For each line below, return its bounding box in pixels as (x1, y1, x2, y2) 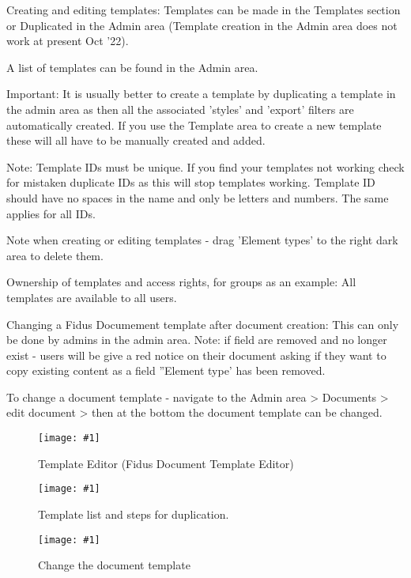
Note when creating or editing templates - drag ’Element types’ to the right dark (6, 232, 398, 248)
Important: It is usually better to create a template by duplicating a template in (6, 85, 396, 102)
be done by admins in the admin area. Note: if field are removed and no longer (6, 331, 387, 348)
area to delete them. (6, 247, 104, 263)
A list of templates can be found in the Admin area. (6, 59, 258, 75)
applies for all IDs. (6, 205, 96, 221)
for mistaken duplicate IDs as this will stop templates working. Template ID (6, 174, 375, 191)
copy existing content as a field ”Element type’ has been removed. (6, 362, 326, 379)
